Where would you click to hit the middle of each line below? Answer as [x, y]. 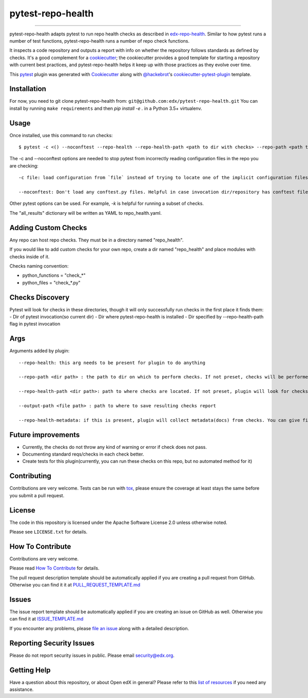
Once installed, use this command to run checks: [61, 135]
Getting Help [30, 670]
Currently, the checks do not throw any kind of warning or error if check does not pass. [115, 447]
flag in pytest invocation [35, 324]
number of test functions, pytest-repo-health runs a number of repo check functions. [100, 41]
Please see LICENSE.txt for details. [49, 532]
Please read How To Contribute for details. [54, 568]
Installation [28, 89]
